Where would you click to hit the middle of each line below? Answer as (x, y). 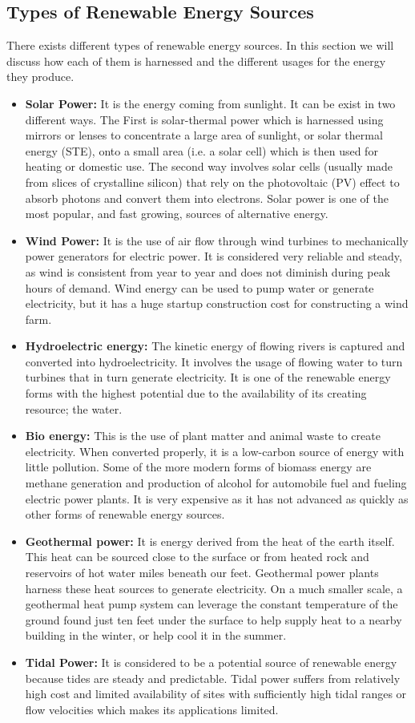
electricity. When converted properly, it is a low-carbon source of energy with (215, 451)
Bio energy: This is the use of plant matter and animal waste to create (203, 436)
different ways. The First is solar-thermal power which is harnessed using (204, 119)
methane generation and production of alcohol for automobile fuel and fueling (216, 483)
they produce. (40, 77)
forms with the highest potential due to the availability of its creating (196, 393)
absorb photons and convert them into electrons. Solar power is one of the (207, 198)
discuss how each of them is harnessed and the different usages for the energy (196, 61)
